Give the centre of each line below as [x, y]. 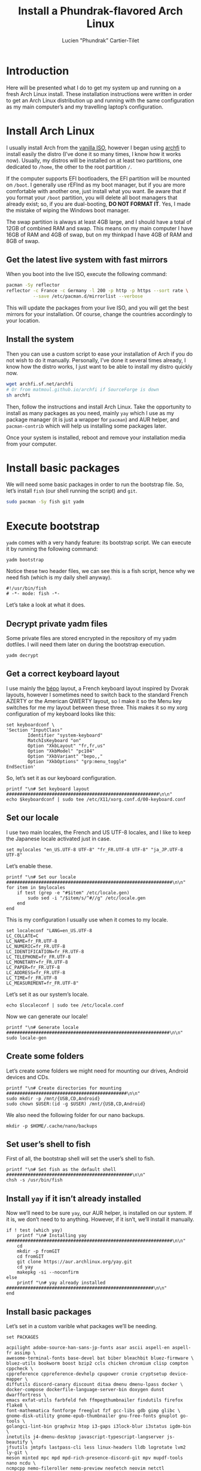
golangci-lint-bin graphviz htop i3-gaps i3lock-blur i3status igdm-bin [99, 1426]
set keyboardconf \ [31, 725]
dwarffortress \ [26, 1395]
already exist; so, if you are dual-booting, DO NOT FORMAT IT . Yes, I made [98, 204]
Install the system [40, 339]
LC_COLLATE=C [22, 936]
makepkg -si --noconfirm [48, 1272]
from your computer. [31, 444]
